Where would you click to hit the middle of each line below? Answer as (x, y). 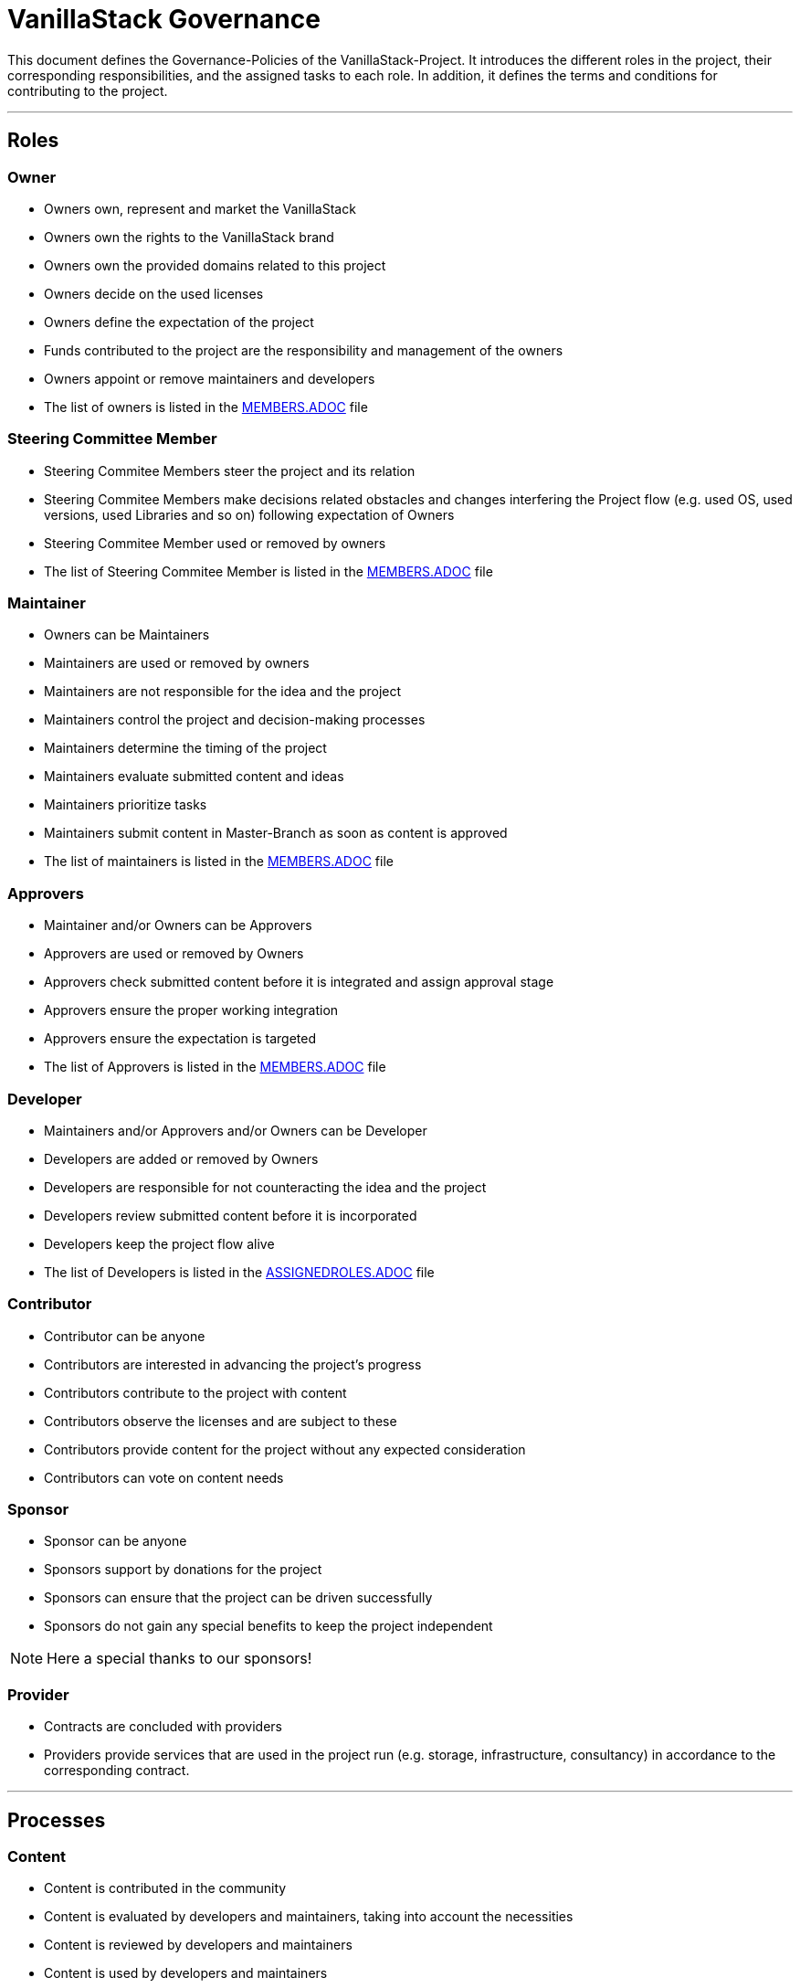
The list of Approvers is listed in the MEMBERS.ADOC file (215, 1067)
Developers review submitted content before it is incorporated (231, 1215)
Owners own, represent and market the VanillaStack (200, 208)
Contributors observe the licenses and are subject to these (221, 1421)
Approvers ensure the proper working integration (191, 1010)
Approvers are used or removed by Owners (174, 954)
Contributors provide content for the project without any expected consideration (285, 1449)
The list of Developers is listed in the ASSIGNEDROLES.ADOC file (239, 1272)
